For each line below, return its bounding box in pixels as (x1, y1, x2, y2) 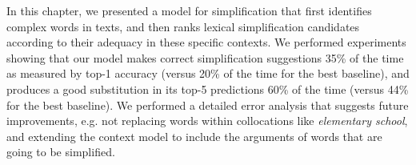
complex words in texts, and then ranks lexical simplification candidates (6, 18, 360, 34)
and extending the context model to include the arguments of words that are (6, 127, 382, 144)
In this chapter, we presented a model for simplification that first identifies (6, 2, 372, 18)
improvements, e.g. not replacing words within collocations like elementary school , (6, 112, 408, 129)
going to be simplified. (6, 143, 115, 160)
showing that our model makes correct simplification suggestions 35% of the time (6, 49, 404, 66)
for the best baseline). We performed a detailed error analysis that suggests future (6, 96, 409, 113)
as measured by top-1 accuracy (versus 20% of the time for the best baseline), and (6, 65, 410, 82)
